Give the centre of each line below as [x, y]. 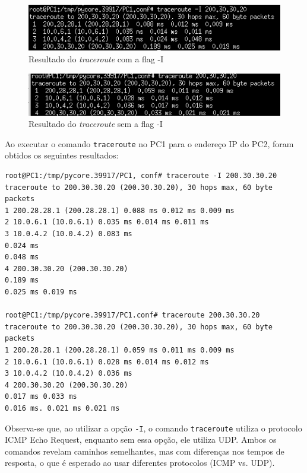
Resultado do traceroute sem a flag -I [96, 124]
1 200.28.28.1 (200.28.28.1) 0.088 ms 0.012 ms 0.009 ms [120, 210]
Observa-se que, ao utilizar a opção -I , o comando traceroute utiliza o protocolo [153, 428]
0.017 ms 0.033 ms [41, 397]
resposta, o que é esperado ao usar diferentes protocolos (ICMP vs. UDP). [140, 463]
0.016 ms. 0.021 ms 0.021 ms [62, 408]
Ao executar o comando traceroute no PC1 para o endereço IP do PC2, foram [149, 143]
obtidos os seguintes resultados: [62, 155]
